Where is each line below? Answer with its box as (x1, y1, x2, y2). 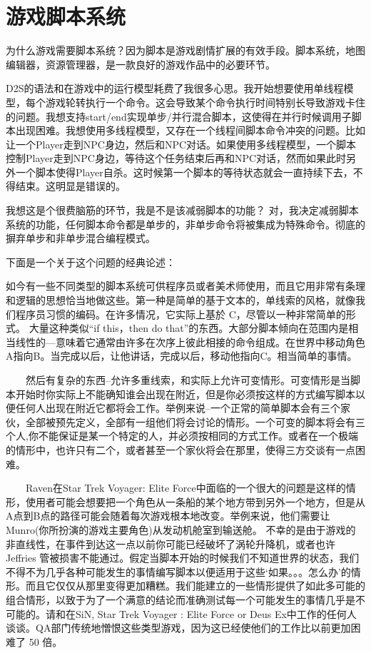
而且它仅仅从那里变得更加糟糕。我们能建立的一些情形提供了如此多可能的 (25, 578, 365, 593)
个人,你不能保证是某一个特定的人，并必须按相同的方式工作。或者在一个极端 (6, 428, 358, 443)
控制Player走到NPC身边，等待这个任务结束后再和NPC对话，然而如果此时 (6, 151, 347, 166)
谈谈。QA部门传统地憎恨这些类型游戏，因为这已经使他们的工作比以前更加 (6, 620, 351, 635)
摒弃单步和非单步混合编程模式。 (6, 231, 156, 245)
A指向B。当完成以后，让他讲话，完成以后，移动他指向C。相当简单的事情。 (6, 348, 357, 363)
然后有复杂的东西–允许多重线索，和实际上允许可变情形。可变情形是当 (25, 373, 350, 387)
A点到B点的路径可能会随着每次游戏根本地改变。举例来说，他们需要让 (6, 508, 330, 523)
